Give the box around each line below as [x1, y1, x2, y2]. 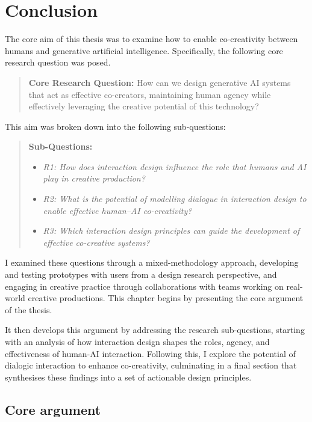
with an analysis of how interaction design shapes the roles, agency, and [5, 335, 270, 347]
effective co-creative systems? [43, 236, 150, 248]
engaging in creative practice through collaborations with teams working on [5, 280, 284, 292]
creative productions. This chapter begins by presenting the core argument [28, 292, 304, 304]
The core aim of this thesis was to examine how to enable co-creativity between [5, 32, 298, 45]
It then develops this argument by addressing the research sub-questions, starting [5, 323, 305, 336]
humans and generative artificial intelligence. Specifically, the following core [5, 44, 283, 57]
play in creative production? [43, 172, 145, 185]
